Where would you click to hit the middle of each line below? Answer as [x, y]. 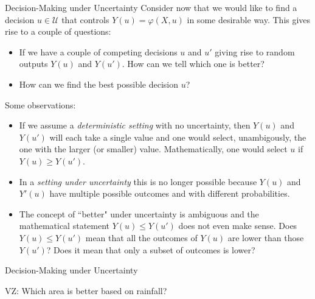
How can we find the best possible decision [99, 84]
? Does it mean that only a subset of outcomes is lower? [151, 249]
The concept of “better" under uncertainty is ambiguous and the [139, 213]
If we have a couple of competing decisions [98, 51]
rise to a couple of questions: [58, 31]
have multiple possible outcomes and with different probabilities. [170, 193]
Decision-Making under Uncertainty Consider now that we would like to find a [151, 7]
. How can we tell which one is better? [193, 64]
